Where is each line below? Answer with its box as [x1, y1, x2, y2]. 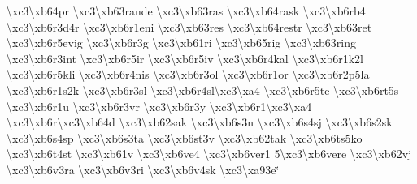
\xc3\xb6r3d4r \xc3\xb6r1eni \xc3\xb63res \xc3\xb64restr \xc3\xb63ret [7, 18, 372, 35]
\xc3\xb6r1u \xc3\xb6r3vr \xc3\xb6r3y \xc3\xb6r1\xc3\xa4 [7, 97, 312, 114]
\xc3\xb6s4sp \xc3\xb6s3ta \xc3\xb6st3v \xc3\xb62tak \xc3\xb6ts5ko [7, 129, 363, 146]
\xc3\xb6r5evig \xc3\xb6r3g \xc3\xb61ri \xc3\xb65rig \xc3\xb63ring [7, 34, 356, 51]
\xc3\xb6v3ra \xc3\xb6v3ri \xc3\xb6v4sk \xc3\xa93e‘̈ [7, 160, 280, 178]
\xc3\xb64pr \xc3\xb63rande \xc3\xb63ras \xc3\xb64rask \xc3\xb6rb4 [7, 2, 366, 19]
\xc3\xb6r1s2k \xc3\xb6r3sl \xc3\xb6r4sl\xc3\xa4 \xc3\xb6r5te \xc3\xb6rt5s [7, 81, 399, 98]
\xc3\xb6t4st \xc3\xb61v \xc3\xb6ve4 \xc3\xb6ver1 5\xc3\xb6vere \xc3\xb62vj [7, 145, 412, 162]
